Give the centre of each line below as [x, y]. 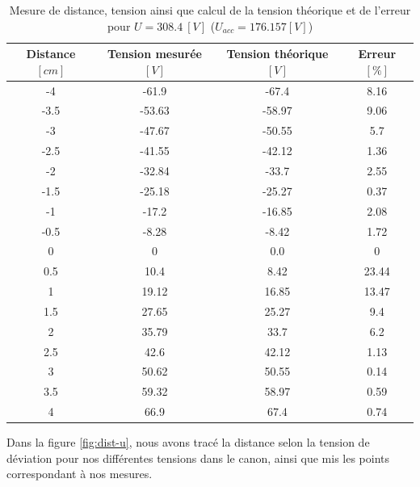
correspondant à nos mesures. [80, 474]
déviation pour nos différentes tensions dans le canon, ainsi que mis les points [198, 458]
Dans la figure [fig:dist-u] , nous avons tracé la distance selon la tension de [188, 442]
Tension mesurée [155, 54]
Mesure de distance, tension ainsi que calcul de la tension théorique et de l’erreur [210, 10]
